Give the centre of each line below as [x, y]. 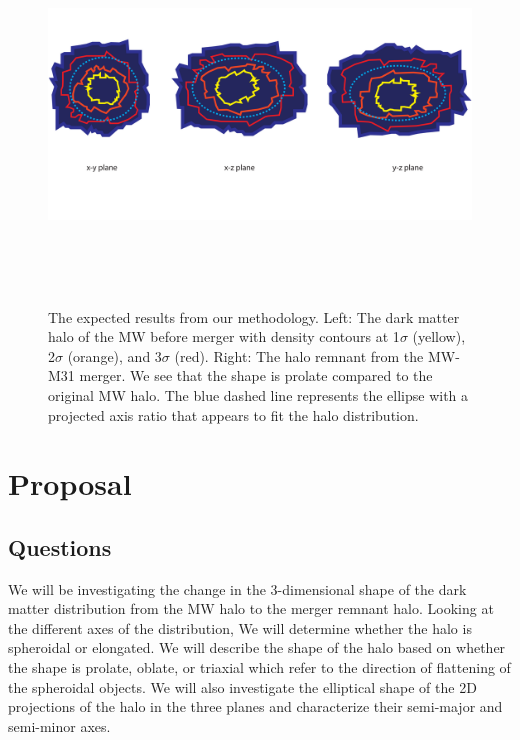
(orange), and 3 [114, 355]
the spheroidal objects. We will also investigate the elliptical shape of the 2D [242, 686]
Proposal [70, 483]
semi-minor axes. [59, 725]
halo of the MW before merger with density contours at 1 [224, 336]
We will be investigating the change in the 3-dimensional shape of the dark [237, 588]
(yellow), [439, 336]
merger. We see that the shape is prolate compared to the [256, 375]
